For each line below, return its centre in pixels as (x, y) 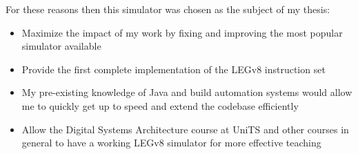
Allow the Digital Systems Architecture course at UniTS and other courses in (185, 129)
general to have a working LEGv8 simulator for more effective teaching (171, 143)
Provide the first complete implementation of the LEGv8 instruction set (173, 69)
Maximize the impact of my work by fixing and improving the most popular (182, 32)
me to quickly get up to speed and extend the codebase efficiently (160, 105)
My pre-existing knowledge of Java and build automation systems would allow (187, 92)
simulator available (61, 46)
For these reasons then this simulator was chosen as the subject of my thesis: (168, 9)
